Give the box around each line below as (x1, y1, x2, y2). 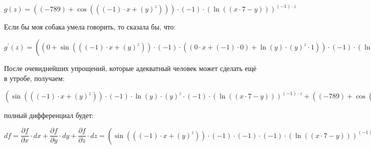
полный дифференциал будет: (4, 110, 94, 120)
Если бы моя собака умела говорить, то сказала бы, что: (4, 21, 176, 32)
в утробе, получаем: (4, 72, 65, 83)
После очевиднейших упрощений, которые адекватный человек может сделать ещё (4, 63, 257, 73)
